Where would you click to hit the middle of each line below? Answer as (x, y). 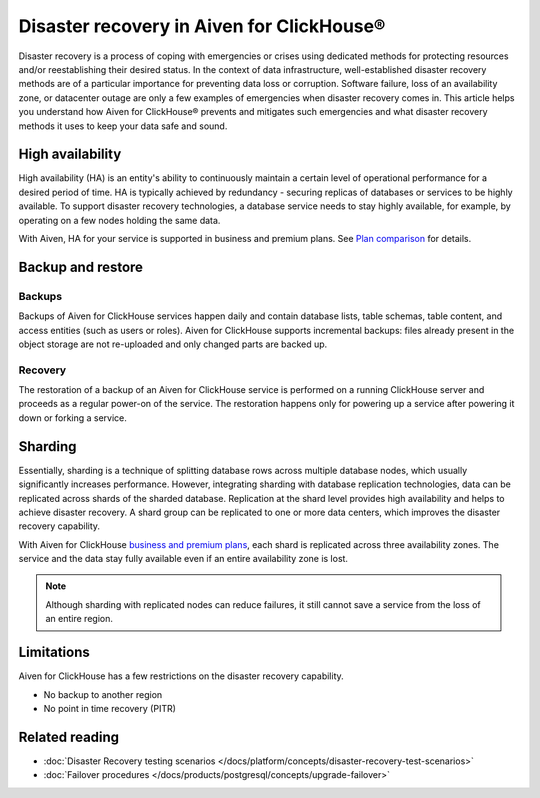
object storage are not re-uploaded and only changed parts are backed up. (173, 344)
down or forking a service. (72, 417)
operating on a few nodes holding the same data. (119, 220)
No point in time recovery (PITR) (110, 708)
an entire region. (79, 619)
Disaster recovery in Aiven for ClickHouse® (202, 26)
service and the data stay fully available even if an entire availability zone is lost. (183, 559)
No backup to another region (103, 694)
